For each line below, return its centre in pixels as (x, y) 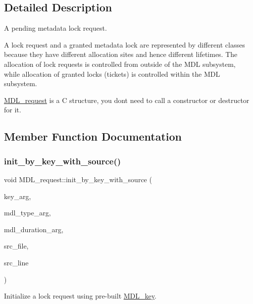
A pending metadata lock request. (55, 28)
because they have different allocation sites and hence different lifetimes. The (121, 54)
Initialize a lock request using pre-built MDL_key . (80, 296)
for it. (13, 110)
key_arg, (18, 196)
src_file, (16, 246)
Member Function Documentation (93, 136)
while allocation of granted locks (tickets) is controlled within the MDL (112, 74)
